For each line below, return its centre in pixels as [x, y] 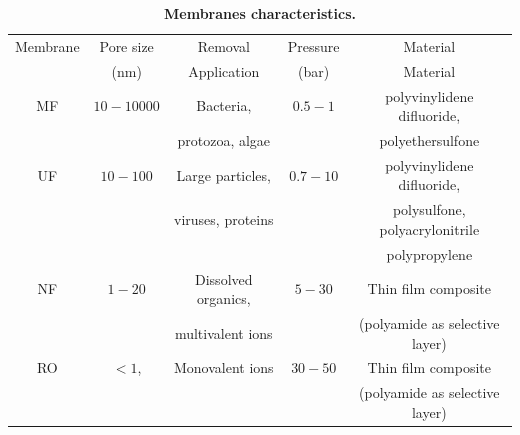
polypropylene [429, 253]
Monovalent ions [223, 367]
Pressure [313, 45]
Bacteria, [224, 105]
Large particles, [223, 174]
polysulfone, [429, 209]
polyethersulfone [429, 139]
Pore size [126, 45]
